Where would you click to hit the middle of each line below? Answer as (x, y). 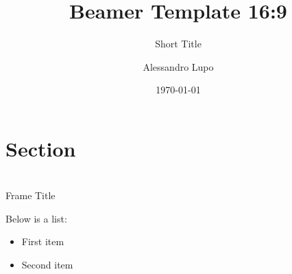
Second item (47, 265)
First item (43, 241)
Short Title (178, 44)
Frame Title (31, 195)
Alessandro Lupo (178, 66)
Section (41, 148)
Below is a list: (36, 218)
